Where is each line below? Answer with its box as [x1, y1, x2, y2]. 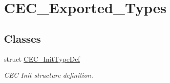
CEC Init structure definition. [4, 70, 93, 80]
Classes [4, 31, 41, 46]
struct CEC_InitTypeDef [4, 53, 80, 64]
